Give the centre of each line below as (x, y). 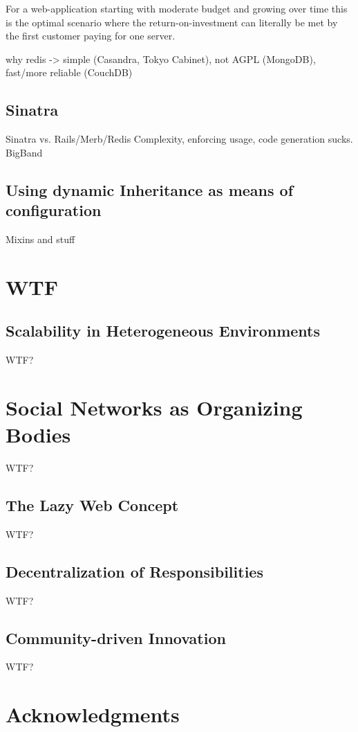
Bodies (38, 435)
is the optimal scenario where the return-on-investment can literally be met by (172, 22)
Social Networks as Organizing (154, 407)
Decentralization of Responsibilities (134, 571)
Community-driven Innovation (116, 637)
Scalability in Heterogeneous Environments (163, 331)
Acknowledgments (93, 714)
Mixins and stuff (40, 239)
